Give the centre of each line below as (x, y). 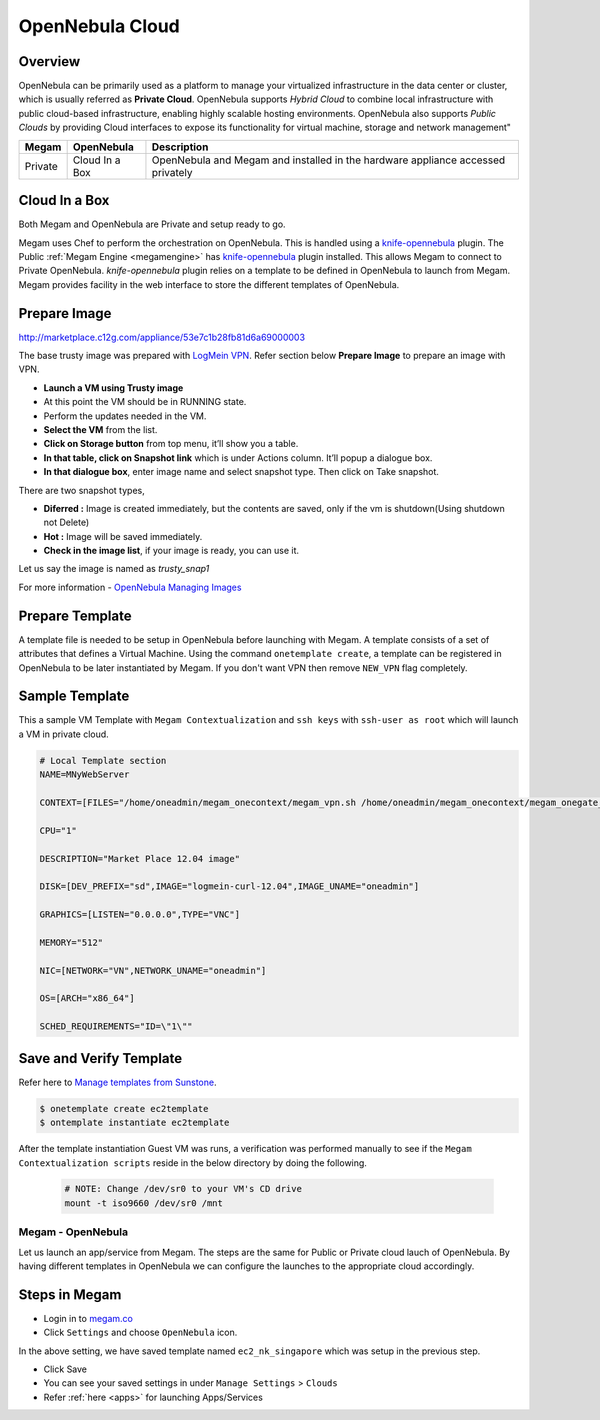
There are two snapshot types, (81, 490)
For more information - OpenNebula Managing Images (130, 587)
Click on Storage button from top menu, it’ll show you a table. (171, 444)
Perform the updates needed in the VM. (125, 416)
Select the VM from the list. (100, 429)
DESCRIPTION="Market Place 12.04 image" (139, 858)
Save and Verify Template (100, 1058)
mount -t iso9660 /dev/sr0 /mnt (144, 1203)
